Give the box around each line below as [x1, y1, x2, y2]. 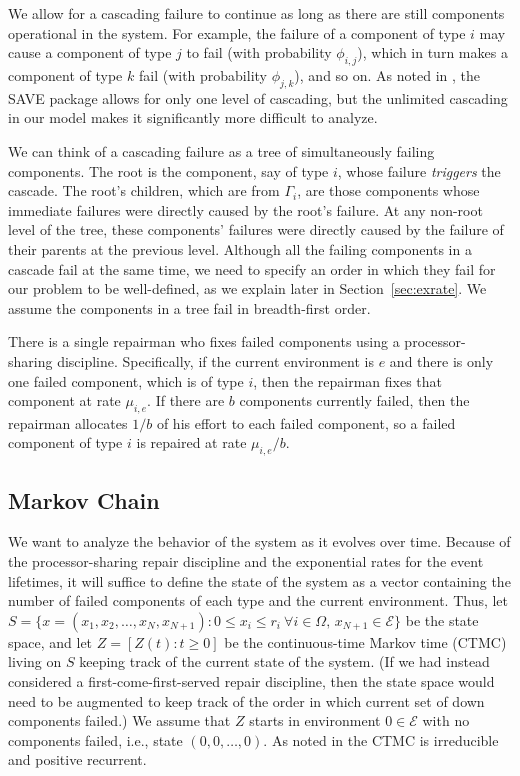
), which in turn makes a [357, 42, 508, 63]
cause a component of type [8, 42, 172, 63]
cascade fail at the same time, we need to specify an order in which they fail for [8, 258, 496, 279]
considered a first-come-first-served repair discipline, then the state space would [8, 671, 495, 692]
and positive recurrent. [8, 749, 147, 770]
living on [8, 651, 62, 672]
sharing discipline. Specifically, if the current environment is [8, 350, 374, 371]
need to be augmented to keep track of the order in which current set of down [8, 690, 485, 711]
